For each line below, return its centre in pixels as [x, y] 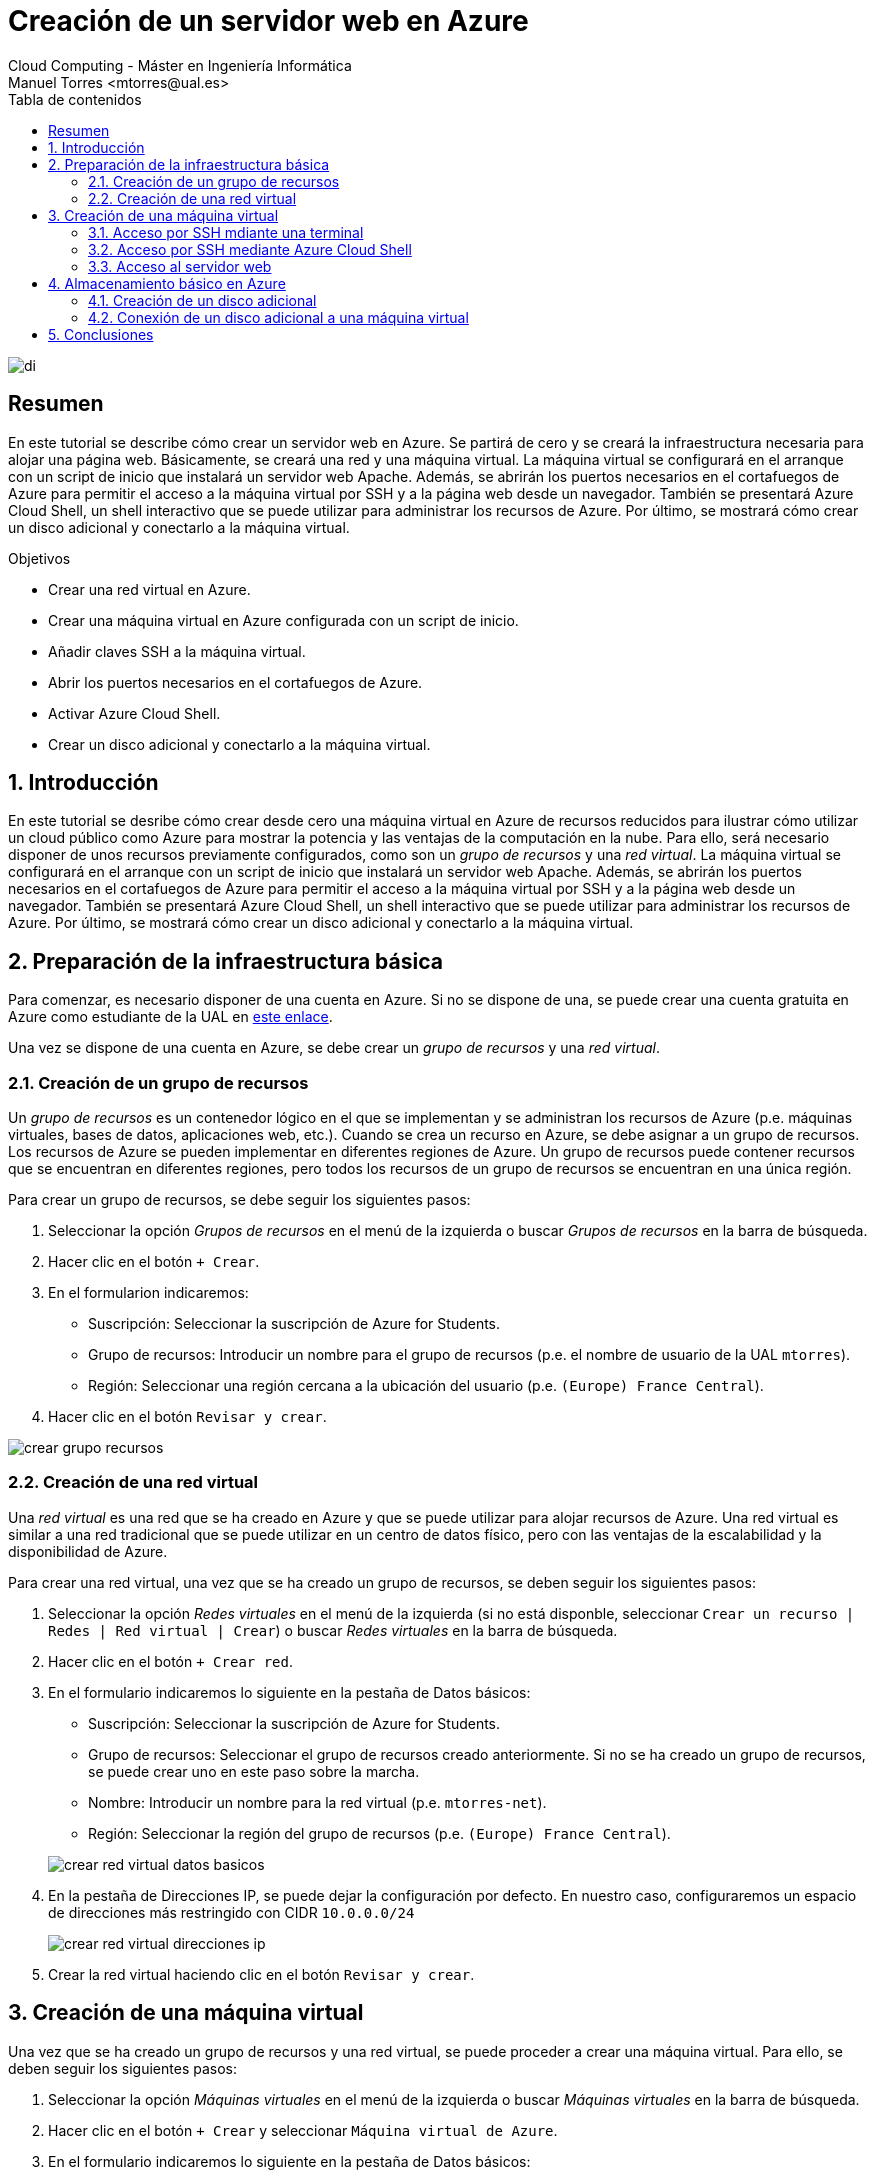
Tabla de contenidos [75, 99]
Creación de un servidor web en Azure [268, 21]
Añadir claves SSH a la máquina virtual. [177, 651]
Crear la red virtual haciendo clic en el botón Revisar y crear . [261, 1974]
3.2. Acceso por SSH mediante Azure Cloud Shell [250, 249]
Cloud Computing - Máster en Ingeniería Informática [180, 65]
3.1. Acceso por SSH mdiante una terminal [226, 232]
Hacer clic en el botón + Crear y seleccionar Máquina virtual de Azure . [303, 2130]
